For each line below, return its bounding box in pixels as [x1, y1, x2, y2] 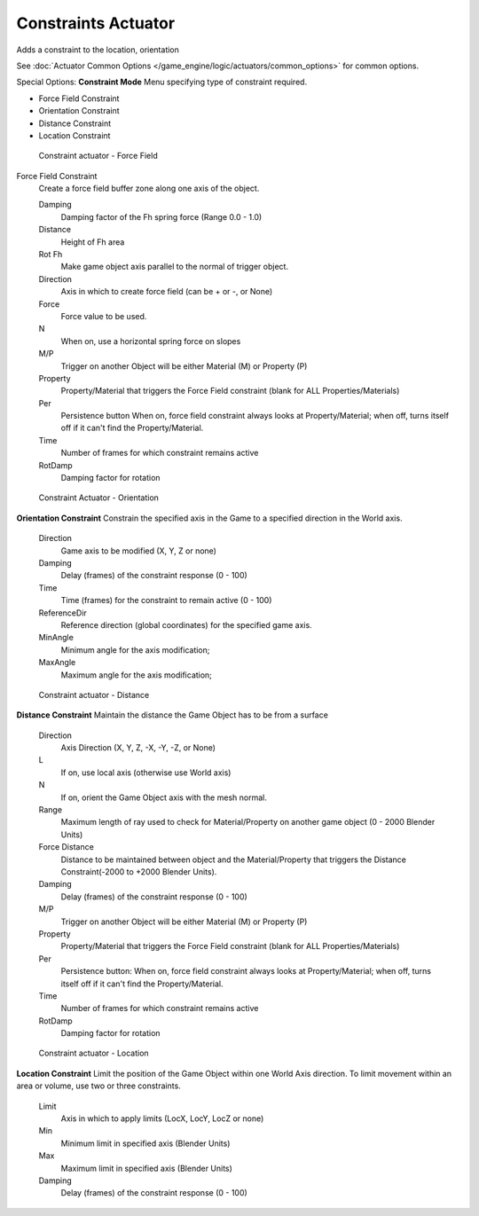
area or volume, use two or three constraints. [16, 1080, 181, 1091]
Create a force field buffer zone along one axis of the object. [38, 183, 260, 194]
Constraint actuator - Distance [38, 689, 150, 700]
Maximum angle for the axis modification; [60, 670, 213, 680]
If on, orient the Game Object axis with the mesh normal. [60, 792, 268, 803]
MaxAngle [38, 657, 76, 668]
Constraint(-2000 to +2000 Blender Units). [60, 866, 217, 877]
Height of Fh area [60, 236, 125, 247]
